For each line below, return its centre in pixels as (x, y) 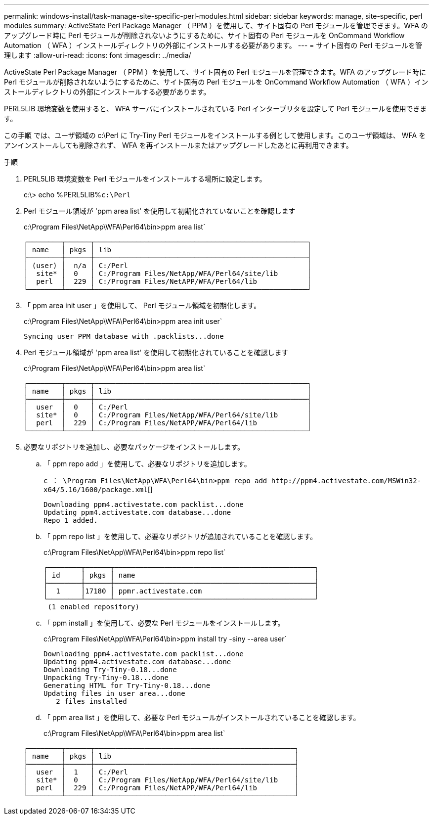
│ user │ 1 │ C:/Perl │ (161, 772)
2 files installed (91, 701)
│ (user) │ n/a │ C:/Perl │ (168, 266)
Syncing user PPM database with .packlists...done (124, 336)
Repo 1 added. (71, 520)
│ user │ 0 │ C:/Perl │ (168, 407)
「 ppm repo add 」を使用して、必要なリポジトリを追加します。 (147, 464)
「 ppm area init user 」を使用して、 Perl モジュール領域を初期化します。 (142, 305)
